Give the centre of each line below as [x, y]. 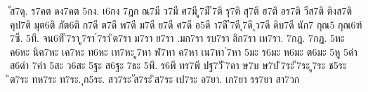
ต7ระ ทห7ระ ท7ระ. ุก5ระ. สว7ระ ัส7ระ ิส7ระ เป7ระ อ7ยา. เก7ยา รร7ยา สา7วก [155, 78]
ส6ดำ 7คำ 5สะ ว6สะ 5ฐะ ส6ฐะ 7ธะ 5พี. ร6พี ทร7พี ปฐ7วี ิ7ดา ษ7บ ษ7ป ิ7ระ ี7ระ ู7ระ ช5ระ [178, 65]
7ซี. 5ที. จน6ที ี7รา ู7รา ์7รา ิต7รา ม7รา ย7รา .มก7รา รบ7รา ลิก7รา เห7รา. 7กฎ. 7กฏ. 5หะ [177, 38]
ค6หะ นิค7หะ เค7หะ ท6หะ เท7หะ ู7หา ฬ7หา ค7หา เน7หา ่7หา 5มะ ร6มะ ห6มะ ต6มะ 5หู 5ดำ [184, 51]
